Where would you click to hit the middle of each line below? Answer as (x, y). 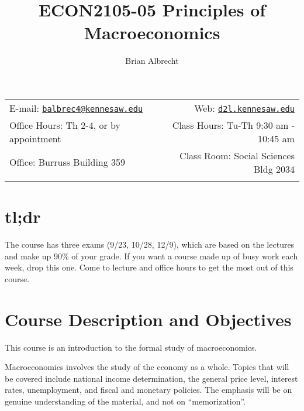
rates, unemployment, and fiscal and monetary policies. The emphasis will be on (148, 390)
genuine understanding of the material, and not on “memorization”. (125, 401)
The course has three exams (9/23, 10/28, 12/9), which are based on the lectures (150, 244)
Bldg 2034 (274, 169)
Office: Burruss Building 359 (68, 162)
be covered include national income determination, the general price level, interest (151, 378)
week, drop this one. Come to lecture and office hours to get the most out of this (149, 267)
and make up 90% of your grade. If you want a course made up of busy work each (151, 256)
